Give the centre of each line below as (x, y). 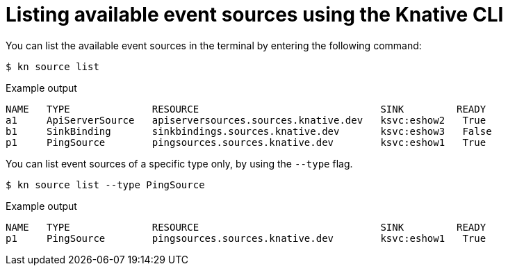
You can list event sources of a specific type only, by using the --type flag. (179, 163)
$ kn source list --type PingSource (105, 184)
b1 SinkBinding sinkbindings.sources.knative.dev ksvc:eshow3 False (249, 131)
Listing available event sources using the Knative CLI (255, 15)
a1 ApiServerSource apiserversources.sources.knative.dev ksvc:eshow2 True (246, 120)
